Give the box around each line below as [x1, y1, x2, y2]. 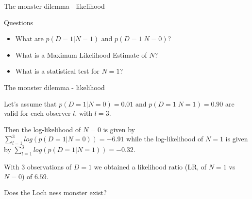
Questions [4, 17, 34, 27]
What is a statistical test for [15, 66, 100, 76]
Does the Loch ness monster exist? [4, 187, 107, 198]
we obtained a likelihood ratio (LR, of [94, 161, 207, 171]
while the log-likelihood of [126, 134, 203, 144]
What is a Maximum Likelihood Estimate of [15, 49, 147, 60]
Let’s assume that [4, 98, 57, 108]
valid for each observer [4, 108, 71, 118]
